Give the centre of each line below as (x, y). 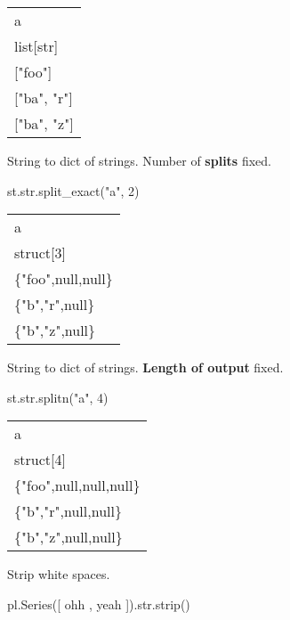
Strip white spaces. (59, 574)
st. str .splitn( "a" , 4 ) (58, 397)
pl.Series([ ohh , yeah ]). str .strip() (99, 604)
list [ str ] (36, 46)
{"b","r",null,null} (68, 511)
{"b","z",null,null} (68, 537)
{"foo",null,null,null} (77, 485)
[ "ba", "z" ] (44, 123)
